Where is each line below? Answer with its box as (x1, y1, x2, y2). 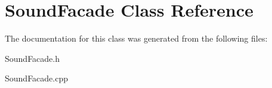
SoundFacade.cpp (5, 72, 69, 84)
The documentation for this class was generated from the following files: (5, 32, 268, 45)
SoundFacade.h (5, 52, 60, 64)
